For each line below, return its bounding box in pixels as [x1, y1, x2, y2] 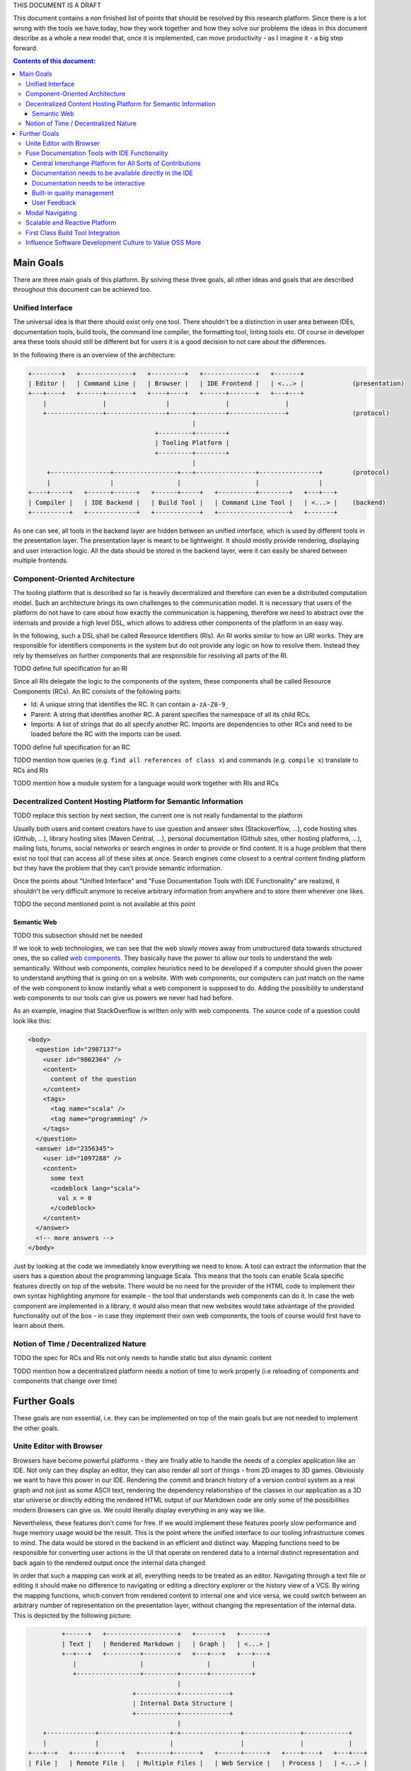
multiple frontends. [13, 556, 69, 565]
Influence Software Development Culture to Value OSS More [25, 238, 202, 247]
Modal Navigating [25, 208, 77, 217]
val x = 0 [57, 1194, 92, 1202]
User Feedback [32, 198, 77, 207]
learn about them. [13, 1321, 65, 1330]
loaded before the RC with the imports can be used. [30, 730, 182, 738]
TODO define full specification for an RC [13, 742, 131, 751]
